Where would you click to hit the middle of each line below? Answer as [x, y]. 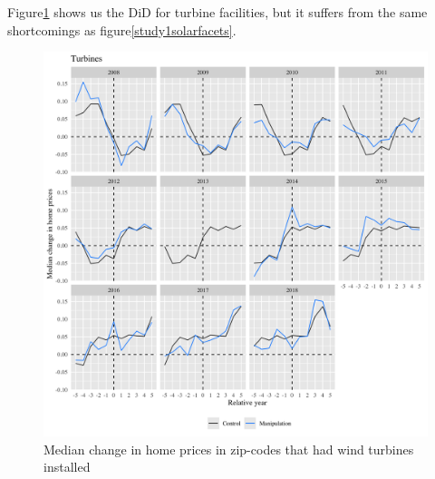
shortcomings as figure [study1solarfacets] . [122, 29]
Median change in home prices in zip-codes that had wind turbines [229, 449]
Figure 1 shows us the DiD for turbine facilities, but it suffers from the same [217, 12]
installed [67, 467]
